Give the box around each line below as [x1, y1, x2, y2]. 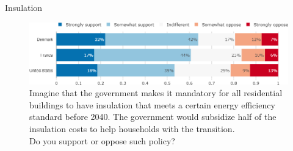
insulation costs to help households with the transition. [29, 122, 235, 135]
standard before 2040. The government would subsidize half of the [29, 110, 277, 123]
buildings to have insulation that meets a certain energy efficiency [29, 98, 275, 111]
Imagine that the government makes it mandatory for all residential [29, 86, 283, 99]
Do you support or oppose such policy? [29, 134, 175, 147]
